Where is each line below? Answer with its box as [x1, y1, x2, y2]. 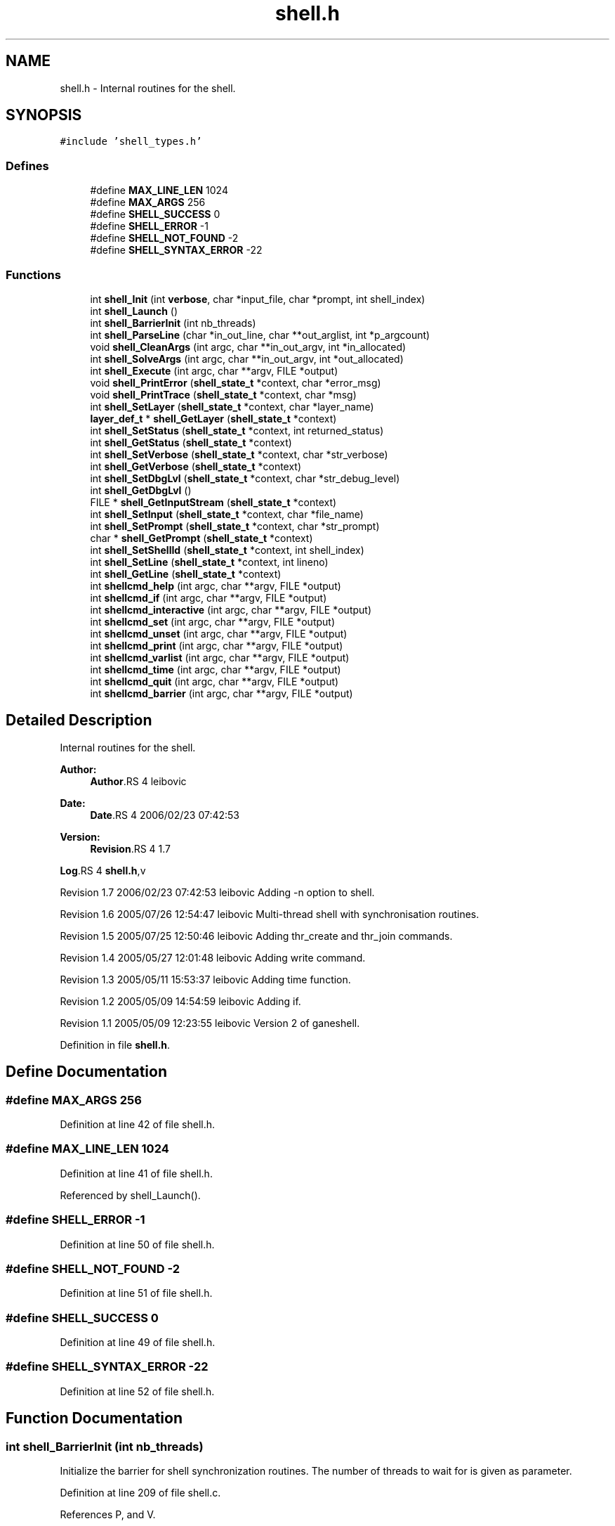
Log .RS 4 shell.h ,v [60, 864, 146, 877]
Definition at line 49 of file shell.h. [60, 1336, 216, 1348]
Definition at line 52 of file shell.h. [60, 1385, 215, 1397]
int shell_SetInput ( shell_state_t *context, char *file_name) [90, 507, 364, 520]
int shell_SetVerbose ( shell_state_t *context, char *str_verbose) [90, 448, 388, 460]
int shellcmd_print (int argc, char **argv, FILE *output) [90, 639, 343, 652]
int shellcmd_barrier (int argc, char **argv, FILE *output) [90, 687, 353, 699]
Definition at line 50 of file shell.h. [60, 1238, 215, 1250]
